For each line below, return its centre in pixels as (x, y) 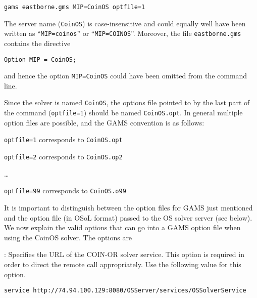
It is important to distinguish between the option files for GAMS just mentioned (128, 207)
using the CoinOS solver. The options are (68, 237)
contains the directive (37, 43)
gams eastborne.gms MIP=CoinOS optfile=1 (75, 7)
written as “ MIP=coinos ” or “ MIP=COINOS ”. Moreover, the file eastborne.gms (123, 33)
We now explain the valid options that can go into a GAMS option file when (122, 227)
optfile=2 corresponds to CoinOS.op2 (63, 157)
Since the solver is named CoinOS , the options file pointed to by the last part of (127, 102)
